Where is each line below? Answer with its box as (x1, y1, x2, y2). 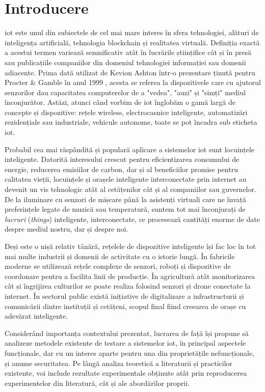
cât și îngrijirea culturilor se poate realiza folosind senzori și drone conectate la (5, 281, 251, 291)
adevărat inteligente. (5, 311, 68, 321)
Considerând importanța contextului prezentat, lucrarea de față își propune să (5, 327, 249, 338)
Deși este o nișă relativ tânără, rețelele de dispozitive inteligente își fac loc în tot (5, 241, 256, 251)
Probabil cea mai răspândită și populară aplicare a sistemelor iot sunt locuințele (5, 144, 255, 154)
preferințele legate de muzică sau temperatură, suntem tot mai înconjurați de (5, 204, 246, 214)
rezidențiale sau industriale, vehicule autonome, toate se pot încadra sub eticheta (5, 117, 257, 127)
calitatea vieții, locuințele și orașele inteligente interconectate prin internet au (5, 174, 247, 184)
